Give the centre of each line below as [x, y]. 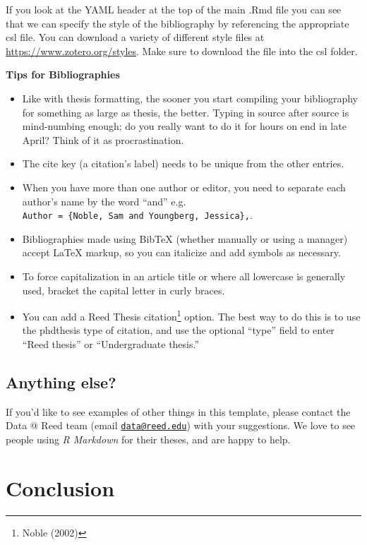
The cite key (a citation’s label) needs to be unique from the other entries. [183, 163]
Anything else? [61, 382]
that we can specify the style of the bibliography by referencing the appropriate [178, 23]
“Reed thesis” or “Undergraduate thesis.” [111, 344]
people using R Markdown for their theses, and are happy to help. [148, 439]
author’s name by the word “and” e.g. [104, 201]
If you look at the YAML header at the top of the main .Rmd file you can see [174, 9]
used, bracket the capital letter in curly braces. [124, 290]
